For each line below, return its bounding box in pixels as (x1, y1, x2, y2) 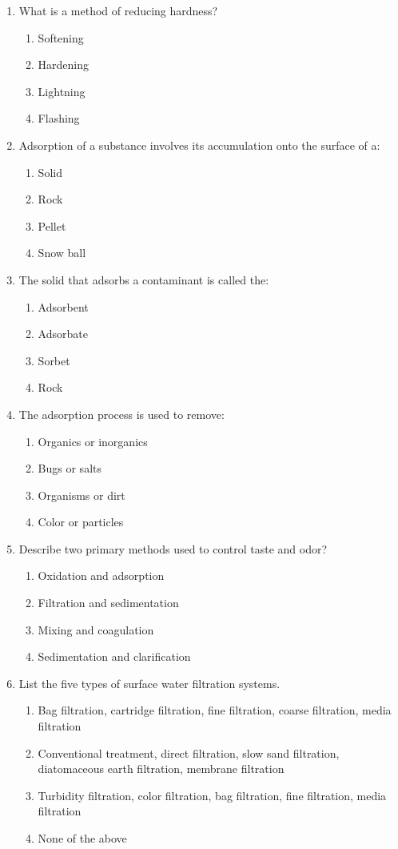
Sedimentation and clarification (38, 648, 191, 665)
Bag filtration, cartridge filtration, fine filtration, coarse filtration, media (38, 702, 392, 718)
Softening (38, 29, 84, 46)
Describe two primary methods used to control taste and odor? (18, 540, 328, 557)
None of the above (38, 830, 127, 846)
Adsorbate (38, 325, 88, 342)
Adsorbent (38, 298, 89, 315)
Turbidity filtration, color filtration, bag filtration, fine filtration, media (38, 787, 387, 803)
